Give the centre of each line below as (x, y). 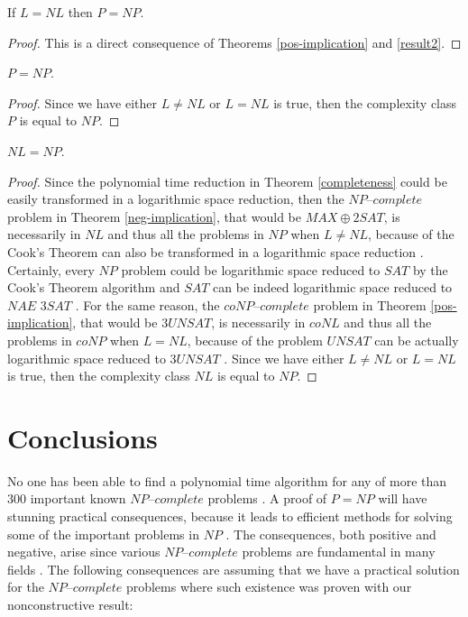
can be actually (417, 340)
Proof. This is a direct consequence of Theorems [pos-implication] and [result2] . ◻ (234, 42)
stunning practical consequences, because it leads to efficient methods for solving (230, 516)
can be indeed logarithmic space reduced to (333, 287)
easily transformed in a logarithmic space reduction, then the (176, 199)
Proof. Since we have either (83, 102)
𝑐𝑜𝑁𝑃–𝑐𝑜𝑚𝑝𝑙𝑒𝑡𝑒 (266, 306)
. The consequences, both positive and (331, 534)
